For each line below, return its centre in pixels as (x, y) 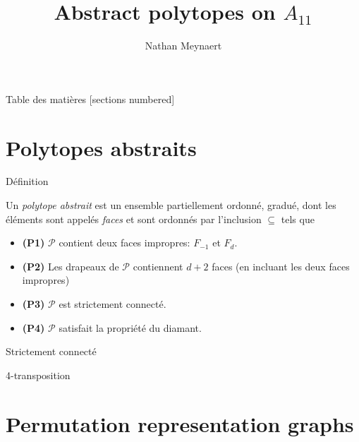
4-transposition (38, 375)
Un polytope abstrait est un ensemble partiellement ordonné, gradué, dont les (171, 205)
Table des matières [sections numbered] (90, 98)
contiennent (158, 266)
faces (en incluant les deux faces (281, 266)
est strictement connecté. (112, 304)
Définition (27, 181)
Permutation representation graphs (180, 423)
